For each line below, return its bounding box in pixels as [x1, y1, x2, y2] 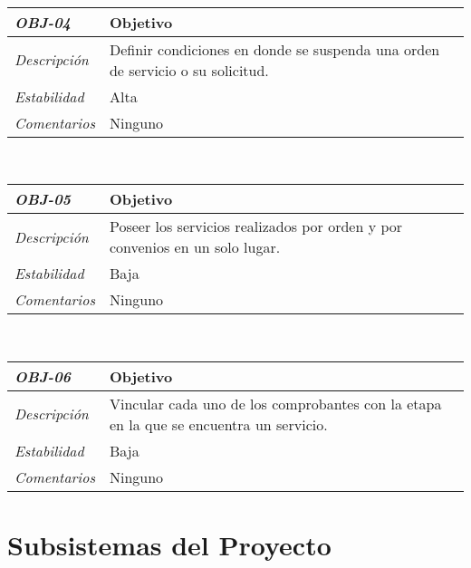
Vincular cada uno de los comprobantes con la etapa [109, 392, 442, 414]
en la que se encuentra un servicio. [109, 413, 328, 435]
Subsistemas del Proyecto [7, 525, 332, 563]
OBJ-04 [14, 11, 72, 33]
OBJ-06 [14, 365, 72, 387]
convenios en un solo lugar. [109, 236, 281, 258]
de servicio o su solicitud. [109, 59, 269, 81]
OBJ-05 [14, 188, 72, 210]
